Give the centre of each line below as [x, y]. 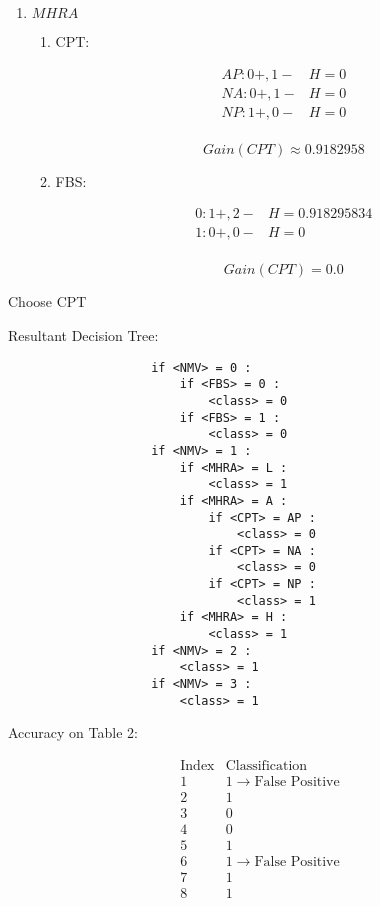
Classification [266, 765]
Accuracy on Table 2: [73, 732]
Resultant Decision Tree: [83, 335]
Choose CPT [47, 301]
